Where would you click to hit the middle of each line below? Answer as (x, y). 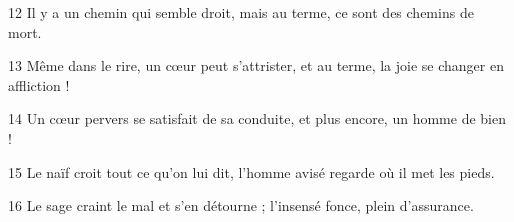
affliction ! (39, 84)
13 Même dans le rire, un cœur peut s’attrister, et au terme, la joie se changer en (256, 65)
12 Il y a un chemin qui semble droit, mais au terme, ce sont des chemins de (241, 12)
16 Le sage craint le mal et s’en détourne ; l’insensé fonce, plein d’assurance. (241, 205)
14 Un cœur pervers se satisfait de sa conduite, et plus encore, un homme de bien (257, 118)
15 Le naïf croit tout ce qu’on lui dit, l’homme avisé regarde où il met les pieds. (251, 171)
